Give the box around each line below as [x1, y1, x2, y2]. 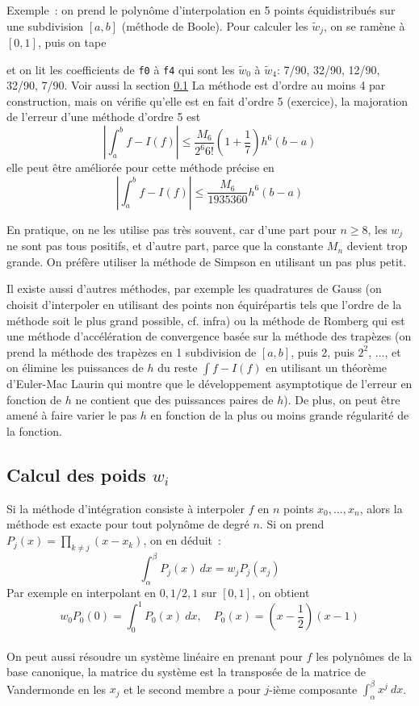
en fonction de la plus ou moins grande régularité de [150, 407, 409, 424]
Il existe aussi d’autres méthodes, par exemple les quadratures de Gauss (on [6, 280, 382, 297]
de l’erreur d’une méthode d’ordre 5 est [6, 108, 201, 125]
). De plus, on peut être [283, 391, 400, 407]
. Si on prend [259, 516, 325, 533]
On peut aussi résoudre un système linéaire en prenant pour [6, 647, 303, 664]
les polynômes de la [316, 647, 413, 664]
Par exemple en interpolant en [6, 584, 156, 601]
